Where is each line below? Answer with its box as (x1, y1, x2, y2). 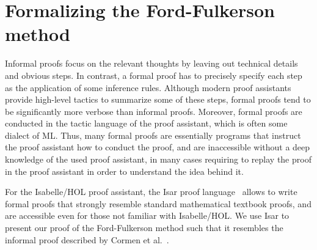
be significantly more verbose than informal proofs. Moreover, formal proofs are (5, 105, 302, 117)
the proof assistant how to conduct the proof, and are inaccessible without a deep (5, 141, 310, 153)
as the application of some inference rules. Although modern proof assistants (5, 81, 291, 94)
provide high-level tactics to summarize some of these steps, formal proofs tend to (5, 93, 311, 106)
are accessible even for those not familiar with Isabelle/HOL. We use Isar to (5, 209, 290, 222)
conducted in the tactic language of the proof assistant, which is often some (5, 117, 288, 130)
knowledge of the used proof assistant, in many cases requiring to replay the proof (5, 153, 312, 166)
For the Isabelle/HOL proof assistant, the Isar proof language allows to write (5, 185, 297, 198)
